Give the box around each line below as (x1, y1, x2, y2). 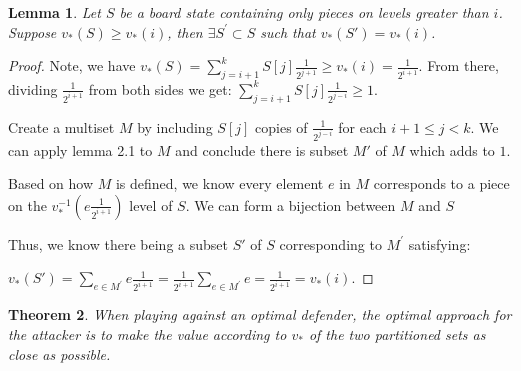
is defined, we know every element (115, 173, 324, 194)
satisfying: (408, 233, 471, 254)
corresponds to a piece (373, 173, 510, 194)
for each (338, 116, 387, 137)
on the (8, 194, 47, 215)
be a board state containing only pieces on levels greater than (119, 2, 489, 22)
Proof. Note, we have (8, 55, 136, 76)
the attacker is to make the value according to (8, 323, 287, 344)
